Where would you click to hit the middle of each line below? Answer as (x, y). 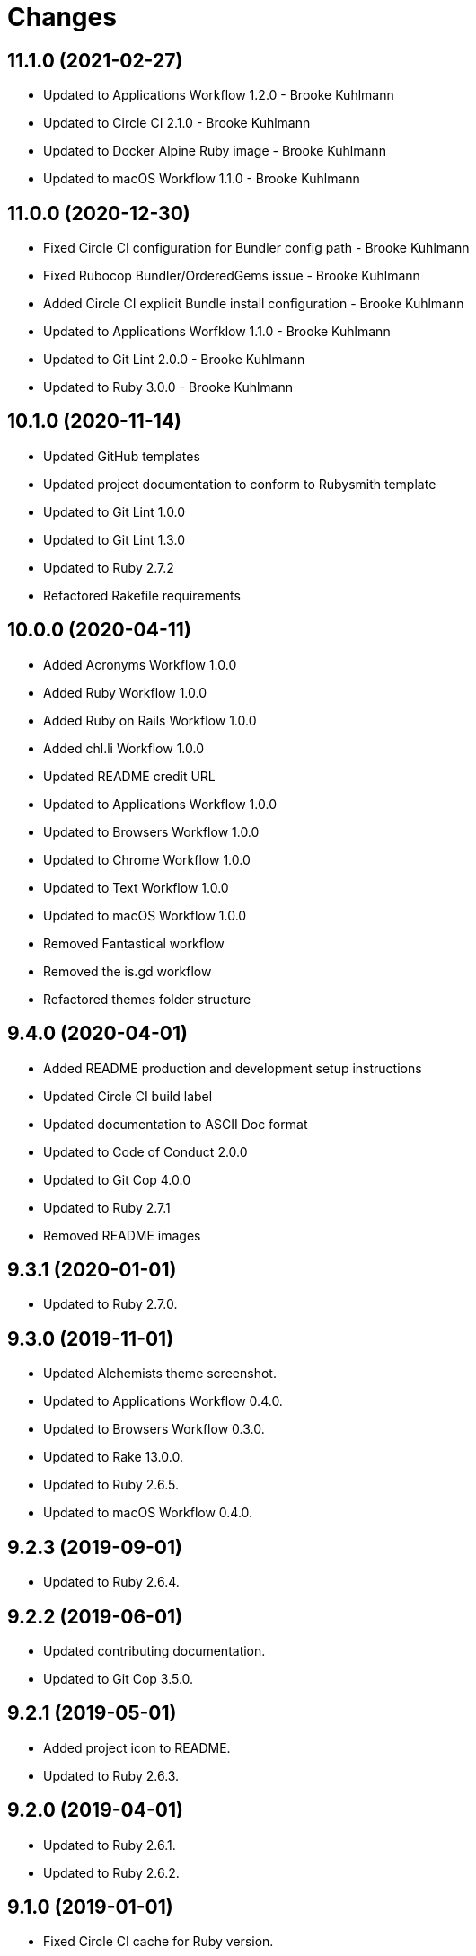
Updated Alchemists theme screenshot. (160, 1374)
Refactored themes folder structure (147, 999)
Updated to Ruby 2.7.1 (107, 1207)
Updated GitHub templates (122, 456)
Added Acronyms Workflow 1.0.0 (140, 664)
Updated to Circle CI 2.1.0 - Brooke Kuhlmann (177, 123)
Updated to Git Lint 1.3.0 (114, 539)
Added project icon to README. (137, 1747)
